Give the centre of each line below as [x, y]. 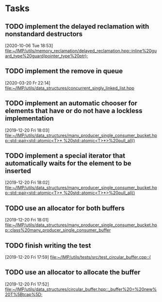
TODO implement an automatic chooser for [71, 103]
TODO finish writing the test [48, 245]
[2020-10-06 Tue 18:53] [29, 46]
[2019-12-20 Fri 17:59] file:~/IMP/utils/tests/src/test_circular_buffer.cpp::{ [78, 257]
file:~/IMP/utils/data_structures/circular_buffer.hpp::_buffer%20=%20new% [81, 289]
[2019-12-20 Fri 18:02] [27, 183]
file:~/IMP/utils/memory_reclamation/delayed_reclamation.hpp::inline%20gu [81, 51]
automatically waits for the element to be [68, 163]
